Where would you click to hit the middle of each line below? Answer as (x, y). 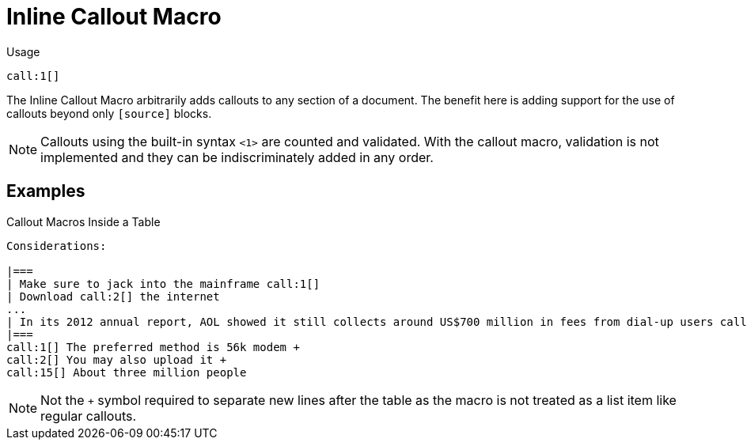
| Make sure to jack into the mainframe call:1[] (163, 283)
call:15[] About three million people (127, 372)
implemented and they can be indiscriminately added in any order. (237, 157)
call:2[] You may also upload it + (117, 359)
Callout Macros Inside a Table (83, 221)
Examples (46, 191)
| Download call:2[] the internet (113, 296)
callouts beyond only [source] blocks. (109, 113)
